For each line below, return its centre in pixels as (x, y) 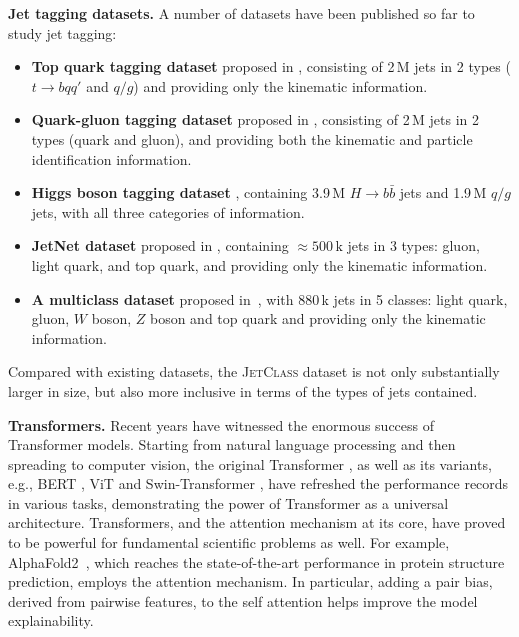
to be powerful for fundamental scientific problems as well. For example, (229, 542)
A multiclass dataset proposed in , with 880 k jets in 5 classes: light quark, (269, 298)
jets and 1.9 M (443, 192)
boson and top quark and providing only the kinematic (317, 318)
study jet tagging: (62, 32)
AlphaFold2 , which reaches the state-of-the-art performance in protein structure (256, 561)
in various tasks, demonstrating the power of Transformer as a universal (228, 502)
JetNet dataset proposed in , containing (160, 245)
